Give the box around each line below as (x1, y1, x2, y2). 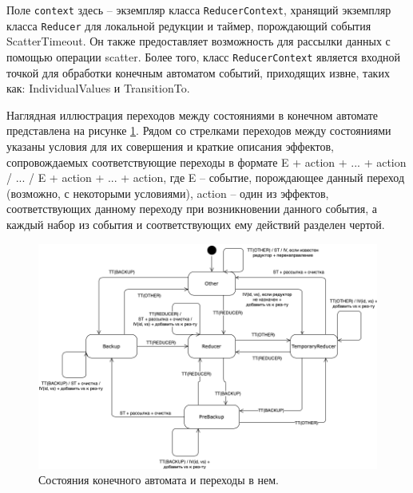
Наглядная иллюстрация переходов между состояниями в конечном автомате (6, 106, 379, 123)
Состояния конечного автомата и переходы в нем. (38, 471, 279, 488)
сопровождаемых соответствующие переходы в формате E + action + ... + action (6, 153, 407, 170)
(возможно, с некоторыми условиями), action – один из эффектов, (6, 184, 329, 201)
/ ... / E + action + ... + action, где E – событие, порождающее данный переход (6, 169, 405, 186)
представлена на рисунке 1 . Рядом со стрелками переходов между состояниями (6, 122, 391, 139)
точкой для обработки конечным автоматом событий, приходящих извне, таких (6, 64, 390, 81)
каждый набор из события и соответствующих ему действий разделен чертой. (6, 215, 385, 232)
